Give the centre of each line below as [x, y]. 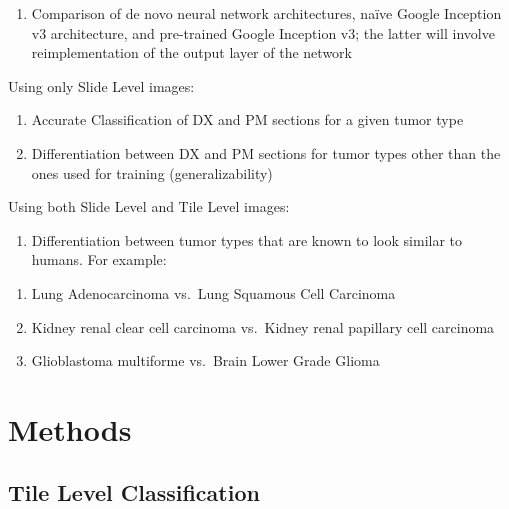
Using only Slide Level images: [101, 85]
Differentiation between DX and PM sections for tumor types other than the [266, 152]
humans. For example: [99, 259]
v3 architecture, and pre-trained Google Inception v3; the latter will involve [263, 32]
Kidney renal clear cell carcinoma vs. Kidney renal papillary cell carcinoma [263, 326]
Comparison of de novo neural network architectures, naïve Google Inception [266, 13]
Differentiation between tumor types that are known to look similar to [247, 239]
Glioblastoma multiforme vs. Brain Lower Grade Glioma [205, 360]
